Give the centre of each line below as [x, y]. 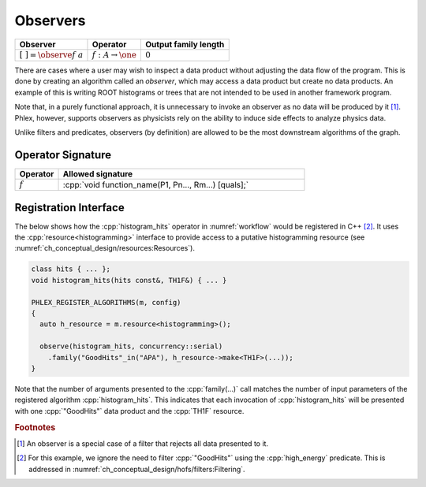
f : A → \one [114, 55]
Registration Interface [70, 208]
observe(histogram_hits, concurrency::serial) [131, 346]
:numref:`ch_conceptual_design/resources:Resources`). [105, 248]
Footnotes [35, 427]
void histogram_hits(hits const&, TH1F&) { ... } [129, 280]
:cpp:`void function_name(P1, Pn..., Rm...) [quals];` [155, 184]
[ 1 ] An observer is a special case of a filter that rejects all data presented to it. [142, 443]
